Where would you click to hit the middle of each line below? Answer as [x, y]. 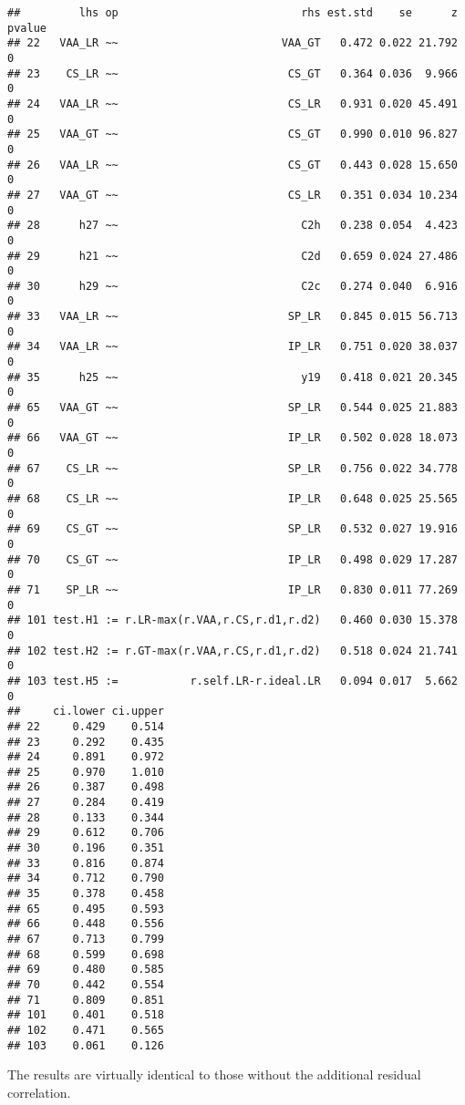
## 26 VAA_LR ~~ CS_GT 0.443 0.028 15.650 [232, 165]
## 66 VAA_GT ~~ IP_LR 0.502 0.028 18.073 [232, 438]
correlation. [39, 1092]
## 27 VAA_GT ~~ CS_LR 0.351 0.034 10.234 [232, 195]
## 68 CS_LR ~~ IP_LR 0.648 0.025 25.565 [232, 499]
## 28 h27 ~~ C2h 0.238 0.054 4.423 [232, 226]
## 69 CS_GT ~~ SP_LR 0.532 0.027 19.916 [232, 529]
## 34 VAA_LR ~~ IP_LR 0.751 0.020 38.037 [232, 347]
